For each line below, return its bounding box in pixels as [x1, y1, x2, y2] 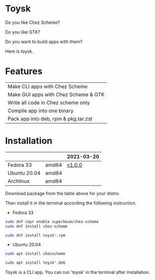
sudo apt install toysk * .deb [5, 260, 66, 266]
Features [5, 66, 43, 77]
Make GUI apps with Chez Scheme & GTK [7, 91, 105, 98]
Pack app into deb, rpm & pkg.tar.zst [7, 115, 93, 122]
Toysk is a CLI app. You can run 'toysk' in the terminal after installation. [5, 269, 151, 276]
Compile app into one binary [7, 107, 74, 114]
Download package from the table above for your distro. [5, 190, 120, 196]
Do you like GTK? [5, 29, 41, 35]
